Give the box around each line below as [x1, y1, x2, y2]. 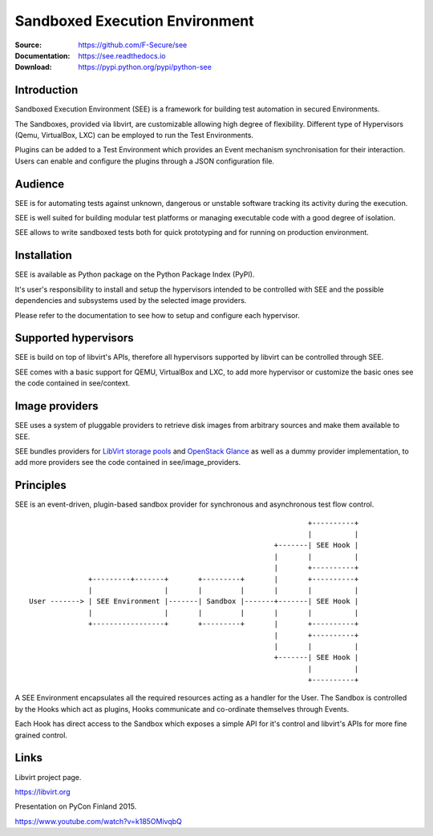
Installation [14, 248, 72, 262]
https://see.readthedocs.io [78, 50, 166, 60]
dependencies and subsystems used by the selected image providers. [14, 296, 247, 305]
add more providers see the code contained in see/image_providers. [14, 458, 241, 467]
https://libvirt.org [14, 786, 71, 797]
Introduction [14, 83, 79, 97]
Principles [14, 479, 67, 492]
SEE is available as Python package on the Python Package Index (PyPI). [14, 269, 255, 280]
